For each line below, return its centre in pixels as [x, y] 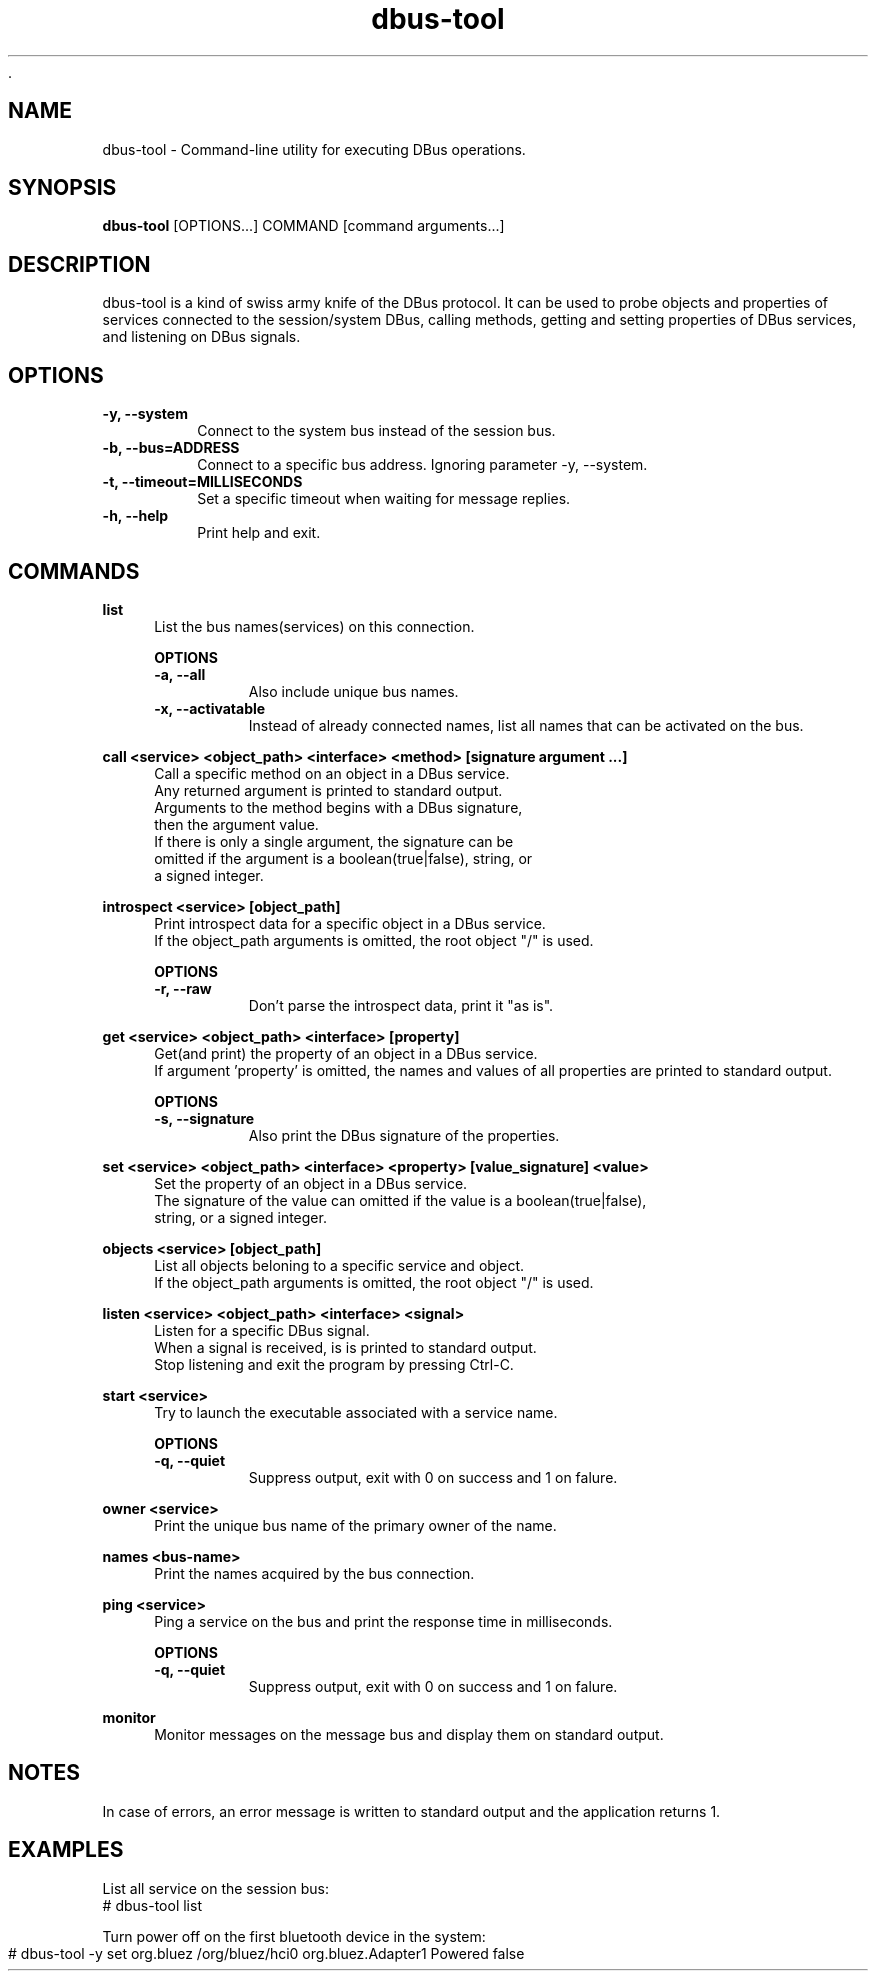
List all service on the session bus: [215, 1888]
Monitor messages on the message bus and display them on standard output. [409, 1734]
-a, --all [180, 674]
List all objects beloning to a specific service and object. [339, 1265]
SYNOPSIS [62, 188]
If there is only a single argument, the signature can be [334, 841]
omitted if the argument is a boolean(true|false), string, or [343, 858]
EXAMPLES [66, 1850]
